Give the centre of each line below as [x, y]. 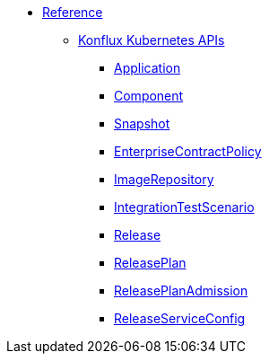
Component [149, 96]
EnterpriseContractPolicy [188, 151]
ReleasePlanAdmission [181, 291]
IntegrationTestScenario [184, 207]
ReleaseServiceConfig [180, 318]
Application [148, 68]
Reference [73, 12]
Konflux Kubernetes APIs [152, 40]
